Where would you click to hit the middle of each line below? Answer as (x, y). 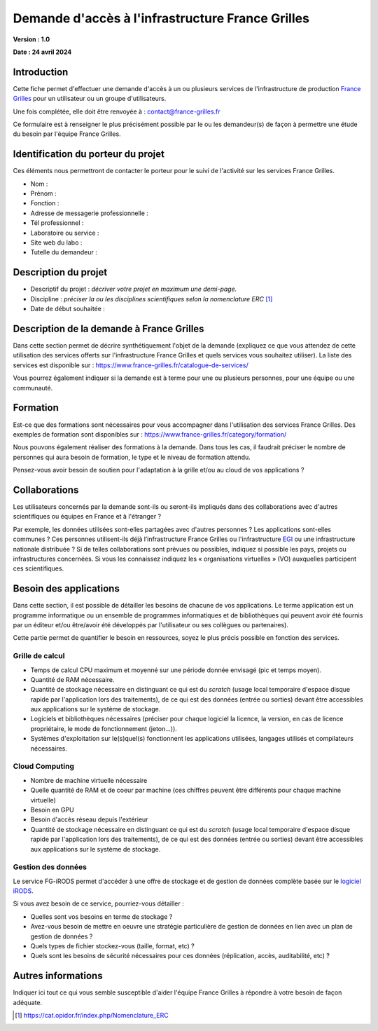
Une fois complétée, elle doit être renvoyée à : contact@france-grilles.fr (117, 111)
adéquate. (27, 1002)
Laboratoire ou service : (65, 233)
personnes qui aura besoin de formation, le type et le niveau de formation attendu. (132, 457)
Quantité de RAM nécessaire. (72, 679)
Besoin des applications (66, 589)
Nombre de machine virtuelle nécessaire (89, 780)
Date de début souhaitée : (68, 309)
